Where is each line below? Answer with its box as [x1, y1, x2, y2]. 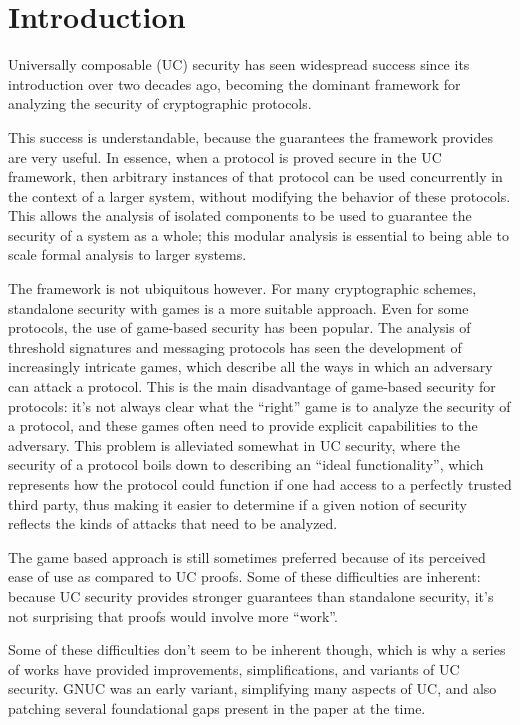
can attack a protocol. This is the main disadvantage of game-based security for [8, 376, 496, 397]
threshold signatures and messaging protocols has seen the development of [8, 336, 462, 357]
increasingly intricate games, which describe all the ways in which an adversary [8, 356, 493, 377]
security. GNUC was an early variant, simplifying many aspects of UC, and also [8, 678, 497, 699]
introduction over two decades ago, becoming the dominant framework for [8, 73, 461, 94]
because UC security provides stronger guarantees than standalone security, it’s [8, 585, 494, 606]
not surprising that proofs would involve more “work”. [8, 605, 338, 626]
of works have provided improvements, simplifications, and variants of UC [8, 658, 460, 679]
